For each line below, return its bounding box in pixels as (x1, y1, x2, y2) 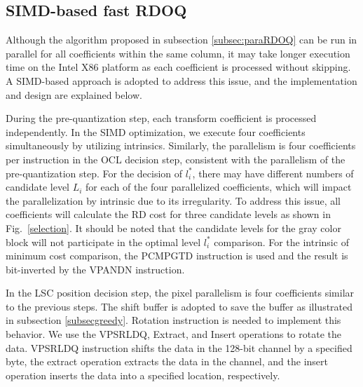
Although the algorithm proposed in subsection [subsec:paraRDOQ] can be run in (6, 32, 357, 47)
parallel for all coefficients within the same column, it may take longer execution (6, 46, 350, 60)
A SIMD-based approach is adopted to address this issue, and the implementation (6, 73, 357, 88)
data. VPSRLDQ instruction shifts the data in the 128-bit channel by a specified (6, 340, 352, 355)
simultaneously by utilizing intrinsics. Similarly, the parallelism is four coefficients (6, 138, 356, 153)
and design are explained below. (6, 87, 142, 102)
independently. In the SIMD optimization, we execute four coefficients (6, 124, 306, 139)
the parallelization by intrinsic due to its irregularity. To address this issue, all (6, 193, 341, 208)
